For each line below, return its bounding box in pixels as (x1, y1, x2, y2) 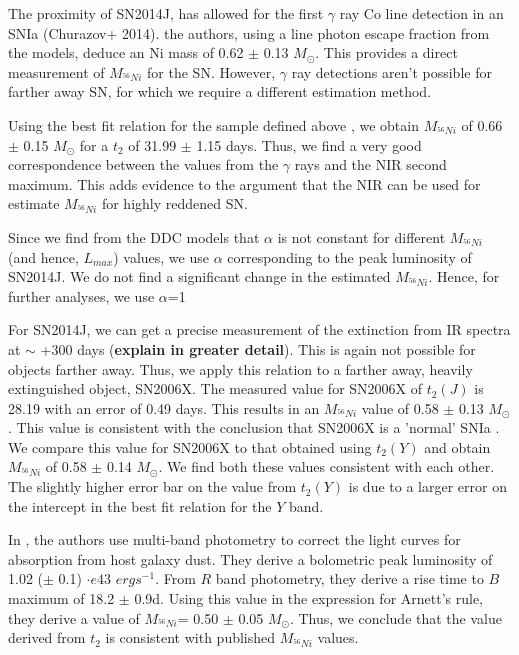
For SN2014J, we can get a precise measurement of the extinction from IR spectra (8, 319, 511, 340)
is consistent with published (105, 627, 276, 648)
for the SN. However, (147, 61, 276, 82)
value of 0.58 (361, 397, 439, 418)
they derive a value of (8, 607, 140, 628)
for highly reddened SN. (101, 193, 248, 214)
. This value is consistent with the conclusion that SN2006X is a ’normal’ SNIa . (8, 417, 500, 438)
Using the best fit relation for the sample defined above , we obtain (8, 114, 419, 135)
